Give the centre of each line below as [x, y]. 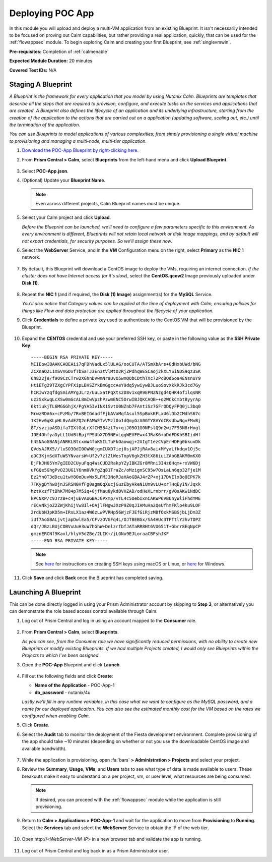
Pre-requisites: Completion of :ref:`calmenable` [59, 51]
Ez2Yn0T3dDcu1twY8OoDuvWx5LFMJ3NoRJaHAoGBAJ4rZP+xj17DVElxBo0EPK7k [116, 477]
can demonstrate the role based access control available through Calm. [83, 611]
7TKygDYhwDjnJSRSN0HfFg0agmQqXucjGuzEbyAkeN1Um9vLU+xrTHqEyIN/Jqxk [116, 484]
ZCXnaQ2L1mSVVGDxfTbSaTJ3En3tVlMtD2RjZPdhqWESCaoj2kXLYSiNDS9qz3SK [116, 371]
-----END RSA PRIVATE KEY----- [70, 540]
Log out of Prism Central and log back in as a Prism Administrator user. [95, 850]
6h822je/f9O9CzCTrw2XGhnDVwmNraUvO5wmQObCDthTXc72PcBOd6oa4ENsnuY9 [116, 378]
